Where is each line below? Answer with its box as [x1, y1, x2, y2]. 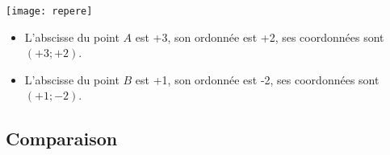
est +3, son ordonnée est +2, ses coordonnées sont [135, 28, 384, 45]
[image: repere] [6, 6, 93, 17]
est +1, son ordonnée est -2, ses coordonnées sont [135, 71, 380, 88]
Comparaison [6, 126, 118, 151]
